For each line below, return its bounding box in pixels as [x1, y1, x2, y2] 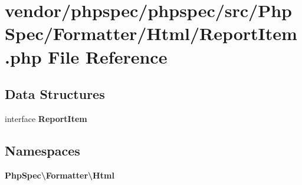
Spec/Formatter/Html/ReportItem [5, 21, 297, 45]
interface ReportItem [5, 112, 87, 124]
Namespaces [5, 141, 80, 159]
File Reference [48, 44, 168, 68]
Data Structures [5, 85, 105, 103]
